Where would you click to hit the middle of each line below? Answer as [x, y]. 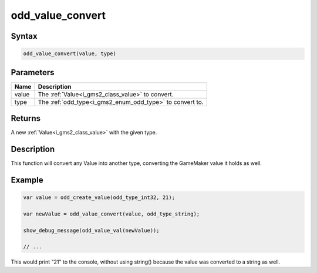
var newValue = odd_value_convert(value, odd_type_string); [112, 214]
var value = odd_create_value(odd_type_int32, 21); [99, 198]
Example [27, 180]
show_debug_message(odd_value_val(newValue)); [91, 230]
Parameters [33, 73]
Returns [26, 118]
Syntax [24, 36]
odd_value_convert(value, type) [70, 54]
